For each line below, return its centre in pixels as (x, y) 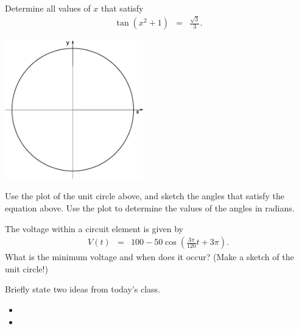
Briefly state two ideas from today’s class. (83, 289)
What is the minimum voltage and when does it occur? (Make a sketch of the (149, 257)
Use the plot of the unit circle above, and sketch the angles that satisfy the (145, 196)
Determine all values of (48, 8)
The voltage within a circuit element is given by (94, 228)
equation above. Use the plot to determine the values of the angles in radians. (150, 207)
